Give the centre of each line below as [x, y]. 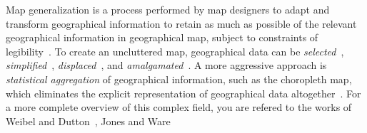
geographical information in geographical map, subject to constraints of [162, 37]
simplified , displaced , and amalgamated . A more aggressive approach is [166, 65]
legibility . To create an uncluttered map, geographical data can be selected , [175, 51]
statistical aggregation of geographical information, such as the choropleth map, [179, 79]
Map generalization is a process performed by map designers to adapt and [168, 9]
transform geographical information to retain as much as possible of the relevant [181, 23]
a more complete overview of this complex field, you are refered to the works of [179, 107]
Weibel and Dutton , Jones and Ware [88, 121]
